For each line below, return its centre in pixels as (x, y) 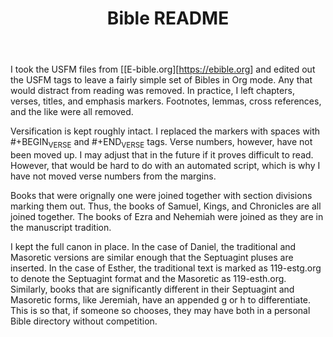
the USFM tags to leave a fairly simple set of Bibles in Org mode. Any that (161, 80)
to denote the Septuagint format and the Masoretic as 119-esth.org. (148, 278)
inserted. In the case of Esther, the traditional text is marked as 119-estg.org (166, 268)
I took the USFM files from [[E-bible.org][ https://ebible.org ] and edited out (163, 69)
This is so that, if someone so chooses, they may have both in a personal (160, 310)
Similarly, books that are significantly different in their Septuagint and (152, 289)
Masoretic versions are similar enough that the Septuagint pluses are (152, 257)
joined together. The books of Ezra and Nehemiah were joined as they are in (167, 216)
